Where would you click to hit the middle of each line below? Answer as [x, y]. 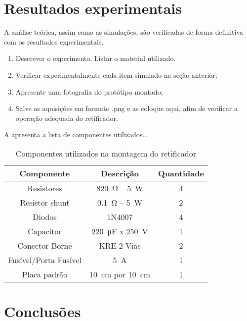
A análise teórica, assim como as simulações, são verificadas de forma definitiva [124, 32]
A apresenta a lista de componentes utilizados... [76, 134]
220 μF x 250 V [120, 231]
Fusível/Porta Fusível [45, 260]
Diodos [45, 216]
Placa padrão [45, 274]
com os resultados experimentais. [54, 41]
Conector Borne [45, 245]
